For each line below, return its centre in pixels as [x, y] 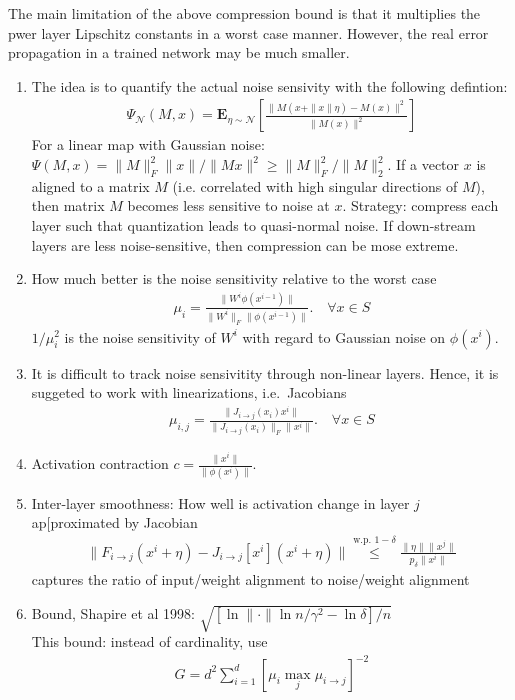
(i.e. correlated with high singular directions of [315, 185]
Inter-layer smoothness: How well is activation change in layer [220, 502]
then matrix [68, 205]
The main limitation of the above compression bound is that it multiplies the [244, 13]
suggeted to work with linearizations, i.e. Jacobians [189, 392]
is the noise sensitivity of [140, 336]
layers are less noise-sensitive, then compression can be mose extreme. [245, 244]
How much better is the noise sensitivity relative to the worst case [234, 278]
